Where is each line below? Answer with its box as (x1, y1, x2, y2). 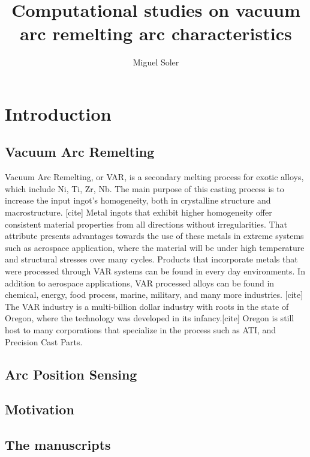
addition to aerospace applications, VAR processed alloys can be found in (5, 276, 275, 289)
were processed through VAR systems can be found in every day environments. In (5, 265, 305, 277)
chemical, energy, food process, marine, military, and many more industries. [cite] (5, 288, 303, 301)
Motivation (5, 400, 74, 419)
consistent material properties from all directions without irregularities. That (5, 217, 287, 230)
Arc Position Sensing (5, 365, 137, 383)
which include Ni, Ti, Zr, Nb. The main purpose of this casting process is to (5, 182, 284, 195)
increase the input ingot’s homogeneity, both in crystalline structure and (5, 194, 271, 207)
